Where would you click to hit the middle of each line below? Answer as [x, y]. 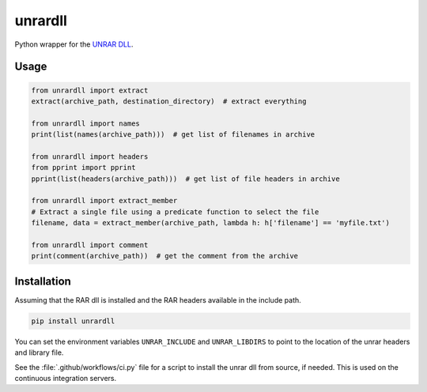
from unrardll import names [85, 123]
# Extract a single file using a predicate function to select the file [175, 212]
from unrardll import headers [90, 156]
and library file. [39, 352]
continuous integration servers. [66, 379]
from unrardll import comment [90, 245]
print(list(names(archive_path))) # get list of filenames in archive [173, 135]
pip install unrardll [73, 321]
